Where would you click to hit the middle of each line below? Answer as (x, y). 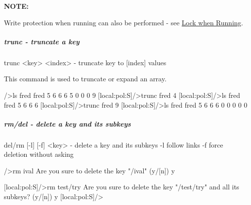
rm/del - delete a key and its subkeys (67, 123)
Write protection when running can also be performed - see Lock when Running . (124, 22)
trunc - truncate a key (42, 41)
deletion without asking (39, 154)
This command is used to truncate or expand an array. (85, 79)
